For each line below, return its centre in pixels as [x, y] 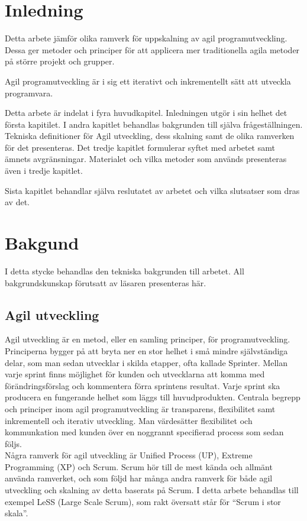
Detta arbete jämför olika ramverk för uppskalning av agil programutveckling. [146, 38]
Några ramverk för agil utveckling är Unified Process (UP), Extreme [129, 455]
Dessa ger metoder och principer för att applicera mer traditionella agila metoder [152, 49]
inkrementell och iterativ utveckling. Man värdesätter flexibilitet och [129, 420]
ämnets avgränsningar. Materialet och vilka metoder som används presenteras [146, 159]
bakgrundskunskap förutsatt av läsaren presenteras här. [106, 282]
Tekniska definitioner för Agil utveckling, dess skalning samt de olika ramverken [150, 136]
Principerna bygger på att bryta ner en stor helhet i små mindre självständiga [146, 350]
